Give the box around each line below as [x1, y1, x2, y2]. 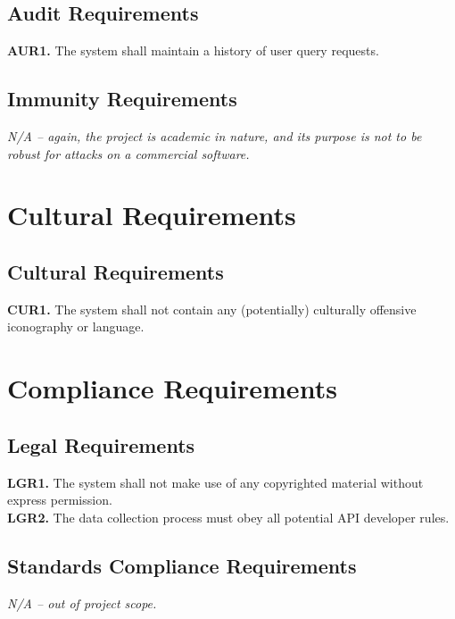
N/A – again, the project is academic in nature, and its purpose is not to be [7, 127, 422, 145]
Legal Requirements [7, 431, 195, 458]
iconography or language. [7, 317, 145, 336]
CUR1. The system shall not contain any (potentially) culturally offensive [7, 299, 417, 318]
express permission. [7, 490, 112, 509]
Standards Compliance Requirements [7, 551, 357, 579]
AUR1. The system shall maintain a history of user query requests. [7, 41, 379, 60]
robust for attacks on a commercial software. [7, 144, 250, 163]
